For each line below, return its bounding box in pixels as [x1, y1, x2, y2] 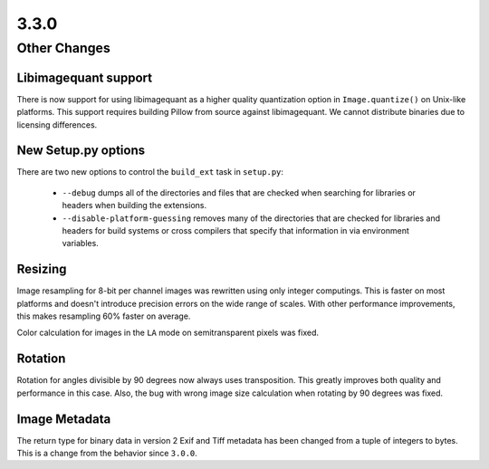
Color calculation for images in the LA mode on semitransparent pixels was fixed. [16, 327, 319, 339]
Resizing [16, 262, 67, 277]
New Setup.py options [16, 143, 146, 158]
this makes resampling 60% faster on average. [16, 311, 191, 321]
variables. [62, 238, 99, 249]
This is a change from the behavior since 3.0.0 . [16, 448, 198, 459]
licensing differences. [16, 119, 98, 130]
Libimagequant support [16, 70, 153, 85]
